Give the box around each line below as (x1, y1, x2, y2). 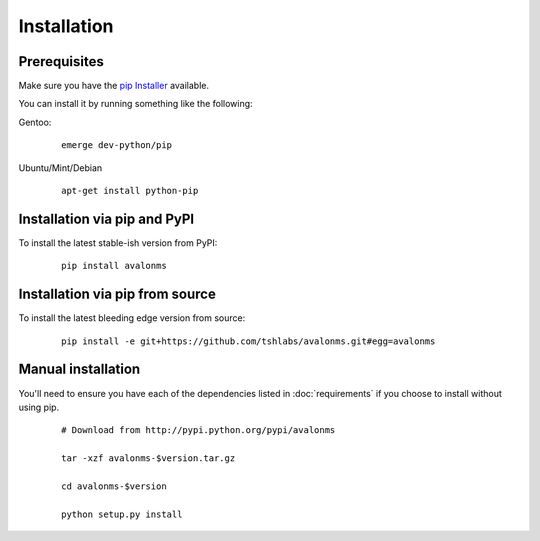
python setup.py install (61, 508, 183, 520)
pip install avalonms (61, 260, 167, 272)
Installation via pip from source (18, 286, 217, 303)
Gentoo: (18, 116, 52, 128)
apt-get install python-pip (61, 185, 199, 197)
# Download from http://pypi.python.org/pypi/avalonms (61, 425, 336, 436)
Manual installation (18, 361, 141, 378)
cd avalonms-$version (61, 480, 167, 492)
